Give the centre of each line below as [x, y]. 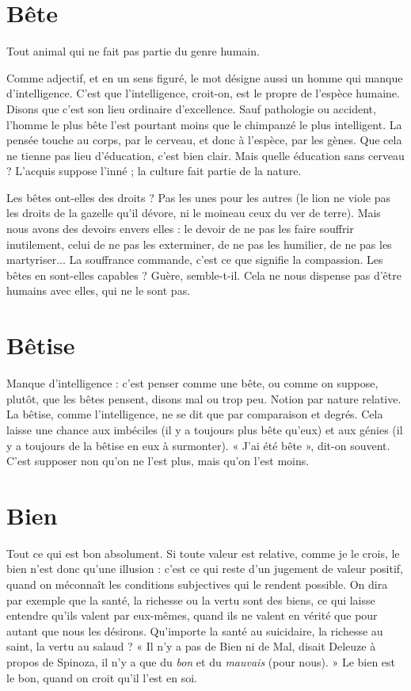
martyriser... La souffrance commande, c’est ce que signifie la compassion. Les [195, 260]
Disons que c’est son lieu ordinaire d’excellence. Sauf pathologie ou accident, [191, 108]
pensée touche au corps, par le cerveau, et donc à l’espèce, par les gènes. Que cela [204, 140]
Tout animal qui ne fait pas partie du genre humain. [133, 51]
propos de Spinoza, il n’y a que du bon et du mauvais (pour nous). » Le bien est [201, 662]
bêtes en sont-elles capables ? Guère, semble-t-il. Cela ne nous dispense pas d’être [204, 275]
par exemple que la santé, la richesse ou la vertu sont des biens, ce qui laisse [191, 599]
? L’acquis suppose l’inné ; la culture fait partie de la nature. [154, 171]
